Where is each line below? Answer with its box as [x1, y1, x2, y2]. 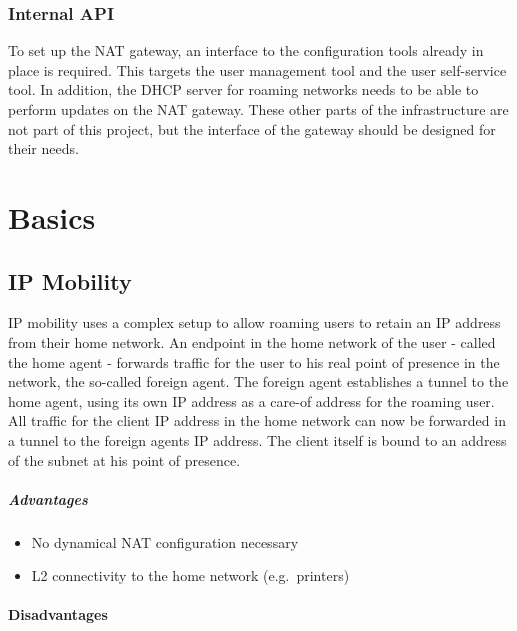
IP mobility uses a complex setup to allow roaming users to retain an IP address [8, 312, 501, 333]
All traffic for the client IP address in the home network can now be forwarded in [8, 410, 506, 431]
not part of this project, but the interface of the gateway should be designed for [8, 118, 496, 139]
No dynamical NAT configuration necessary [31, 531, 299, 552]
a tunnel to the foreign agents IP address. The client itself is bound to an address [8, 429, 507, 450]
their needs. [8, 138, 79, 159]
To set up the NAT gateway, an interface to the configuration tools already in [8, 40, 484, 61]
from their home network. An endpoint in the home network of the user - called [8, 331, 496, 352]
